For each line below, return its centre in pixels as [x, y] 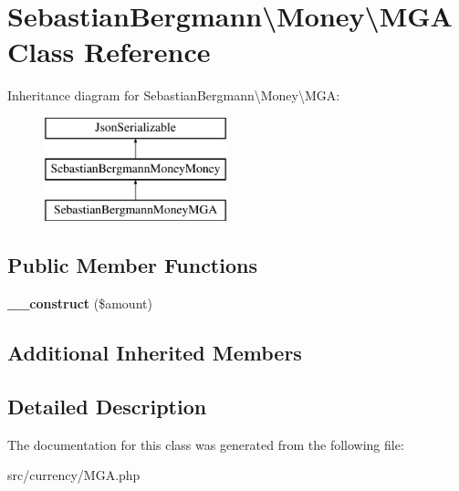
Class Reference [109, 52]
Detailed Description [107, 406]
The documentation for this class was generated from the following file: [206, 444]
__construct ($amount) [80, 303]
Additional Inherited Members [155, 353]
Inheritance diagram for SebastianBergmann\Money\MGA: [174, 95]
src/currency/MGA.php [74, 475]
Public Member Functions [132, 265]
